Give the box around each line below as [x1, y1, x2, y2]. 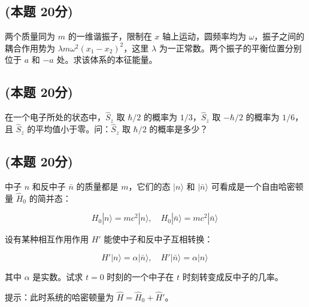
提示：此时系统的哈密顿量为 [5, 290, 114, 303]
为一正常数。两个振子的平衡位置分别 [159, 41, 302, 54]
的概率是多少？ [149, 123, 208, 135]
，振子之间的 [254, 30, 305, 42]
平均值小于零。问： [35, 123, 111, 135]
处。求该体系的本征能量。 [56, 53, 157, 66]
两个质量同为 [5, 30, 55, 42]
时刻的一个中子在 [107, 270, 174, 283]
